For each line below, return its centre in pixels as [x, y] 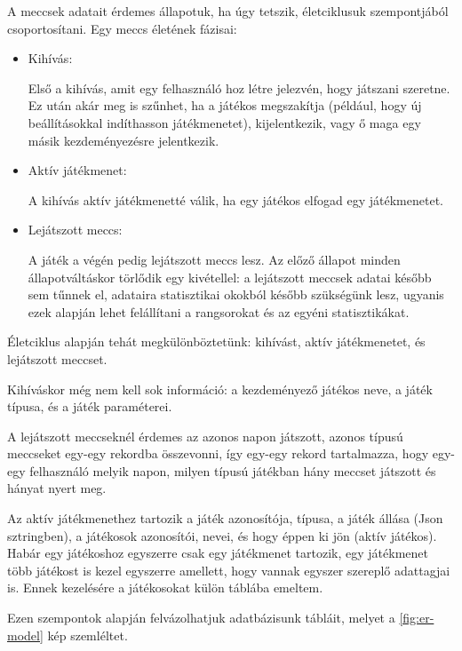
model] [25, 635]
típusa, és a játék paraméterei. [90, 406]
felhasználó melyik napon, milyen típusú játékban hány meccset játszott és [233, 470]
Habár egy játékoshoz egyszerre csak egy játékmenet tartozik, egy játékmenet [218, 553]
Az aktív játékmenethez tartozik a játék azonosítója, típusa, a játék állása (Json [225, 518]
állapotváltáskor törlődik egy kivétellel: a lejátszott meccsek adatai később [230, 277]
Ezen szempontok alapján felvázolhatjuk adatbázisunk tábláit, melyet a [201, 618]
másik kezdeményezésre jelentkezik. [123, 140]
